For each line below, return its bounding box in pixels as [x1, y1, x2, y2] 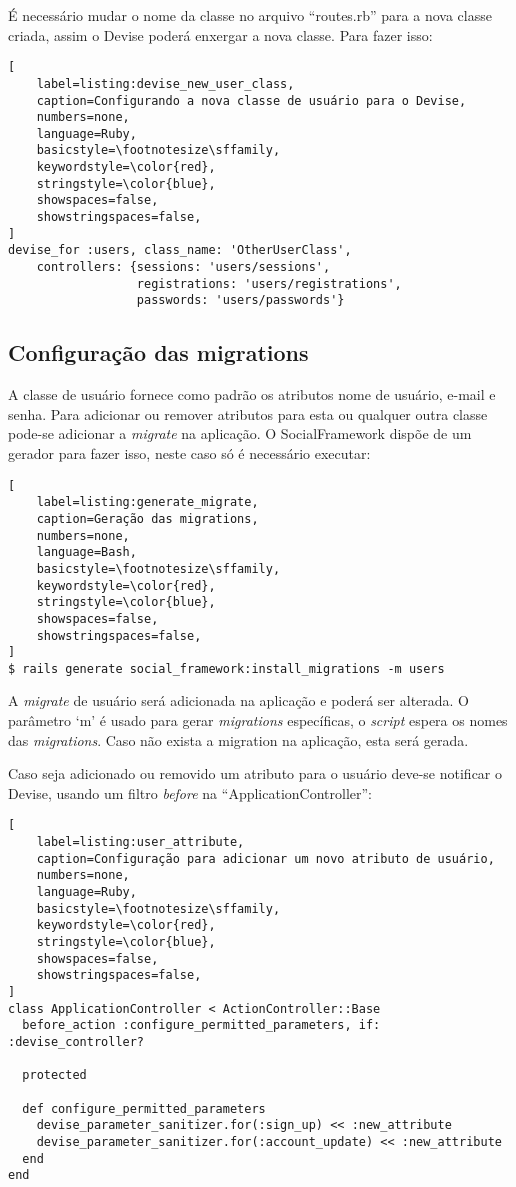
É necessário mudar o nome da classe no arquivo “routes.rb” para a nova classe [8, 5, 492, 25]
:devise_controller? [8, 1034, 145, 1049]
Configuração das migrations [8, 337, 309, 368]
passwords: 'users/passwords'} [136, 293, 345, 308]
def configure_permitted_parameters [22, 1101, 266, 1116]
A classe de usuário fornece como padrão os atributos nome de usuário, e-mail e [8, 384, 496, 405]
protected [22, 1068, 87, 1083]
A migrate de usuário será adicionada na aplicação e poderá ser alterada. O [8, 690, 470, 711]
